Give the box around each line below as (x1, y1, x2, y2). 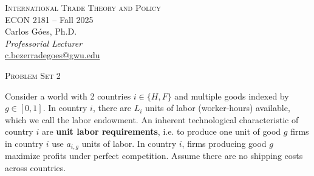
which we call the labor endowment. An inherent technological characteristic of (5, 113, 299, 126)
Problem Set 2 (5, 69, 61, 81)
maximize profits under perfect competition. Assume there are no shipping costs (5, 149, 303, 162)
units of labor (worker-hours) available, (145, 101, 290, 114)
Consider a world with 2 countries (5, 89, 131, 102)
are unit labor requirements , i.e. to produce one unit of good (41, 125, 281, 138)
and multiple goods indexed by (174, 89, 289, 102)
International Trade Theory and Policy (5, 1, 161, 13)
